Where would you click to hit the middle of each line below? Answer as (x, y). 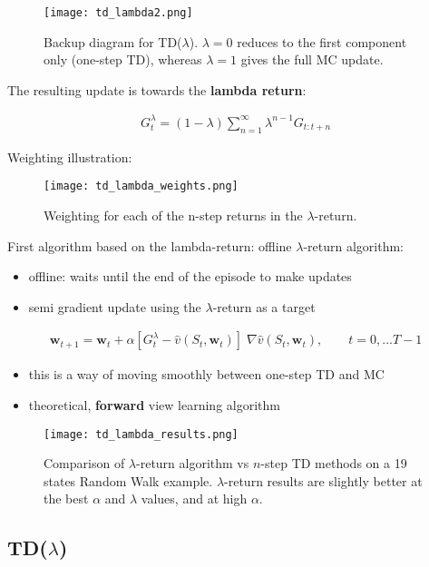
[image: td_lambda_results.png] (141, 434)
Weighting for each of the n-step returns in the (173, 215)
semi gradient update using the (115, 306)
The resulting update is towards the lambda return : (157, 89)
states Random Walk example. (128, 480)
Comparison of (84, 463)
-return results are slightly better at (323, 480)
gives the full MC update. (312, 59)
